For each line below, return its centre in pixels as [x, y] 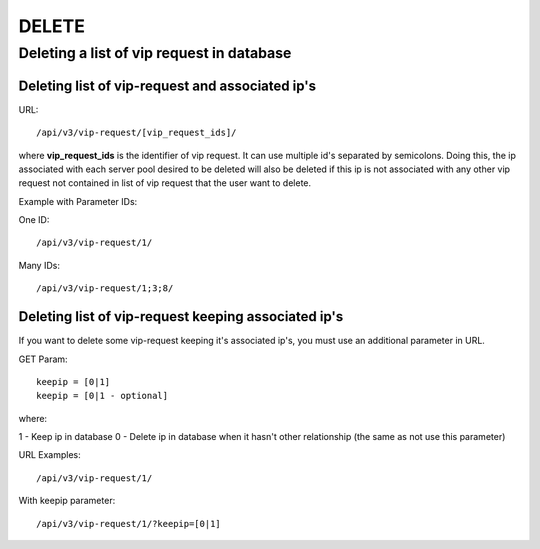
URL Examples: [50, 455]
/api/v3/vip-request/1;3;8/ [105, 288]
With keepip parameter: [67, 501]
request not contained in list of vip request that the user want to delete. [165, 183]
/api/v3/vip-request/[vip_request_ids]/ [136, 133]
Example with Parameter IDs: [78, 201]
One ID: [34, 220]
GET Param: [43, 359]
